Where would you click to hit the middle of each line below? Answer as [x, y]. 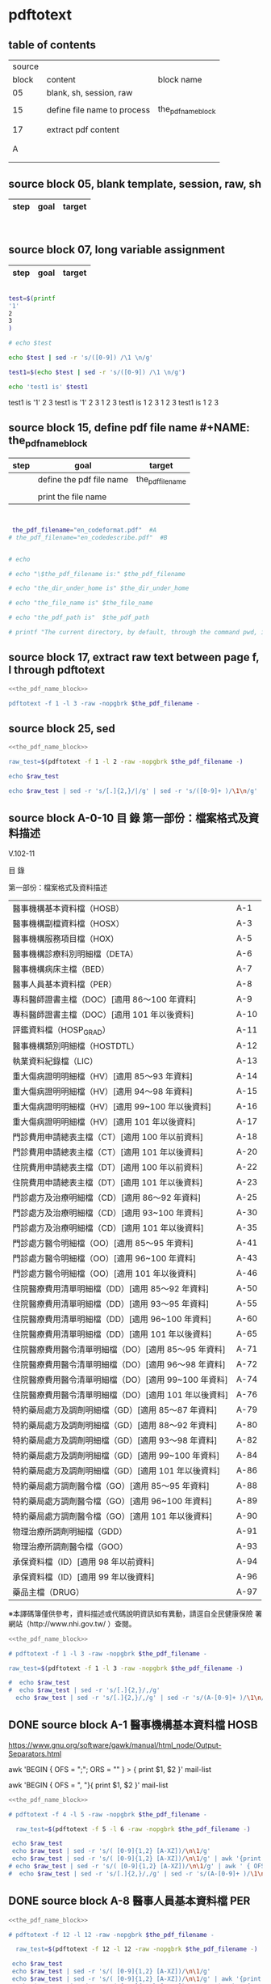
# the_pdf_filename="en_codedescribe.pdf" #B [88, 537]
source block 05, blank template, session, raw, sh [135, 184]
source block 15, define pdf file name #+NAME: [129, 428]
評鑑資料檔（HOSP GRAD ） [61, 1030]
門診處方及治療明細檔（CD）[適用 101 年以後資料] [108, 1227]
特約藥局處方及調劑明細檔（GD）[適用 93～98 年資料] [115, 1440]
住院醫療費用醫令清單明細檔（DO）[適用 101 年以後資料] [121, 1395]
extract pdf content [83, 129]
